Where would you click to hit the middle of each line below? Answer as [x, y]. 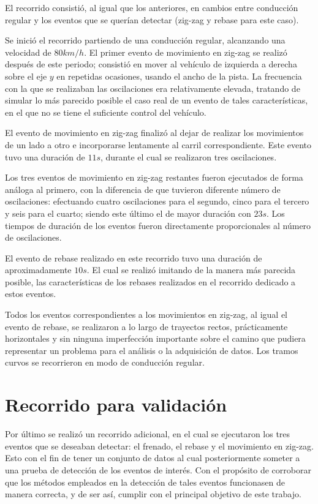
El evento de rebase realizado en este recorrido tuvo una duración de [134, 258]
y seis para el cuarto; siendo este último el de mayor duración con [128, 213]
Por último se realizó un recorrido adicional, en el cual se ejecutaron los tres [148, 434]
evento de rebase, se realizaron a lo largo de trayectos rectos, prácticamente [146, 326]
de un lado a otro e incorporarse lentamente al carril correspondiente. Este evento [158, 144]
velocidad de [28, 52]
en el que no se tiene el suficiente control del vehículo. [106, 112]
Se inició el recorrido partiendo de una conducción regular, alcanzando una [145, 40]
